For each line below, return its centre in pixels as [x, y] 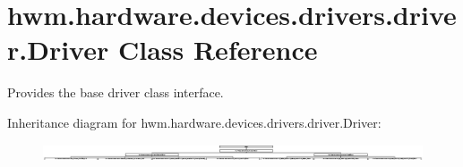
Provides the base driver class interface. [116, 92]
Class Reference [218, 50]
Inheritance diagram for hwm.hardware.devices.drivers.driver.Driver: [194, 122]
